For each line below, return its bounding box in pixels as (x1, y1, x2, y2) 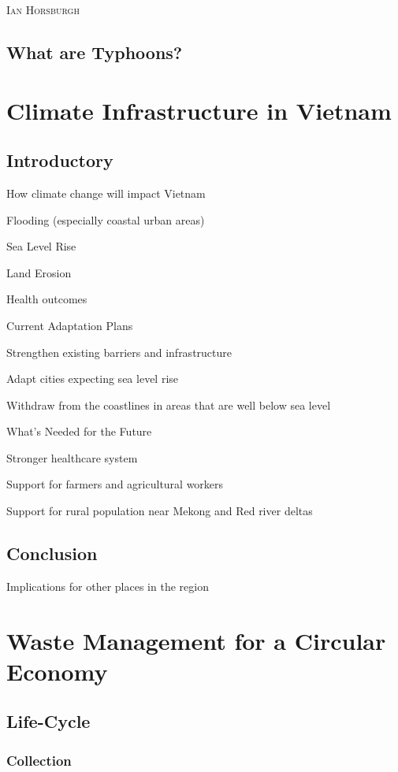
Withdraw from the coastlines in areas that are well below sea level (6, 396, 331, 413)
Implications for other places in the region (6, 577, 209, 594)
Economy (6, 655, 108, 687)
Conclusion (6, 541, 98, 566)
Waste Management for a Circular (6, 624, 386, 656)
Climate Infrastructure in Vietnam (6, 94, 392, 126)
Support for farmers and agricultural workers (6, 476, 224, 492)
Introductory (6, 148, 113, 173)
